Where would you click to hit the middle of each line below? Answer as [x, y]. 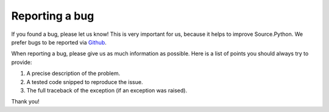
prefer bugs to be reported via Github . [59, 42]
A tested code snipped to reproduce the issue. [85, 82]
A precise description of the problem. [73, 74]
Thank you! [25, 102]
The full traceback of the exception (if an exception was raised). [107, 90]
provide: [22, 62]
